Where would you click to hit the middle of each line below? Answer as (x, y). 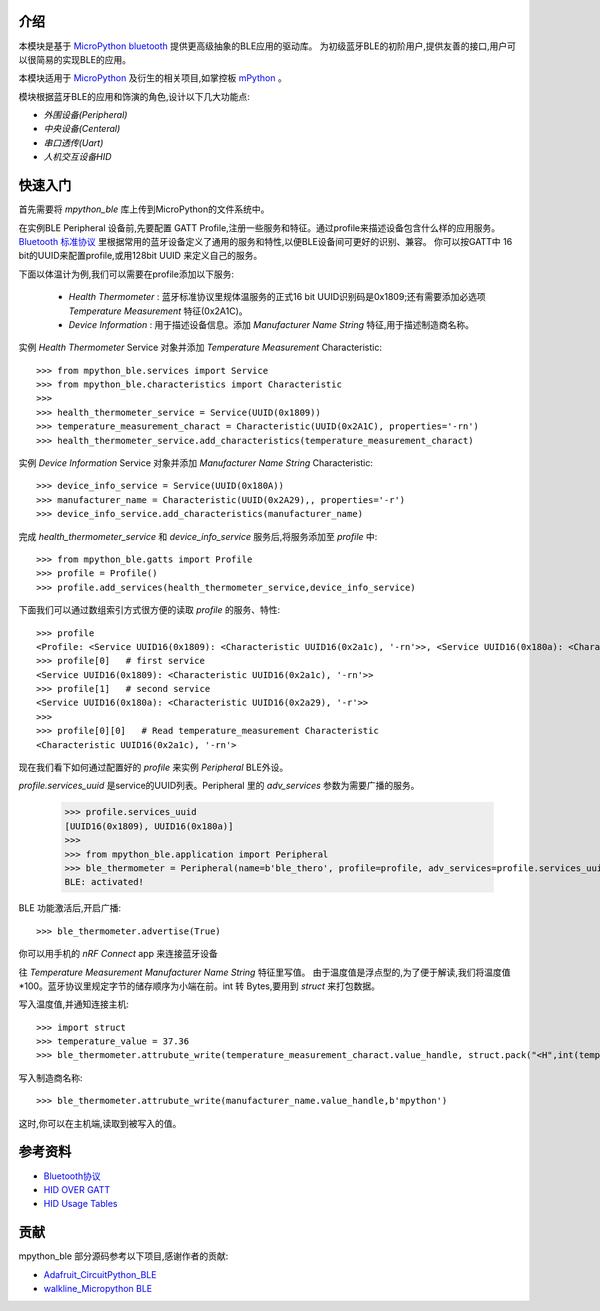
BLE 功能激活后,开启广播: (70, 908)
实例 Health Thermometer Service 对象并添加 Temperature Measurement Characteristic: (200, 347)
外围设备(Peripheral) (85, 115)
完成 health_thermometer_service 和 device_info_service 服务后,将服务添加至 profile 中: (198, 536)
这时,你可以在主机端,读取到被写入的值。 (100, 1123)
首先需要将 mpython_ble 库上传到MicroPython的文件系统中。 (144, 209)
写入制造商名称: (51, 1077)
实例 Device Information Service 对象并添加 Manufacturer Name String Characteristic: (196, 463)
